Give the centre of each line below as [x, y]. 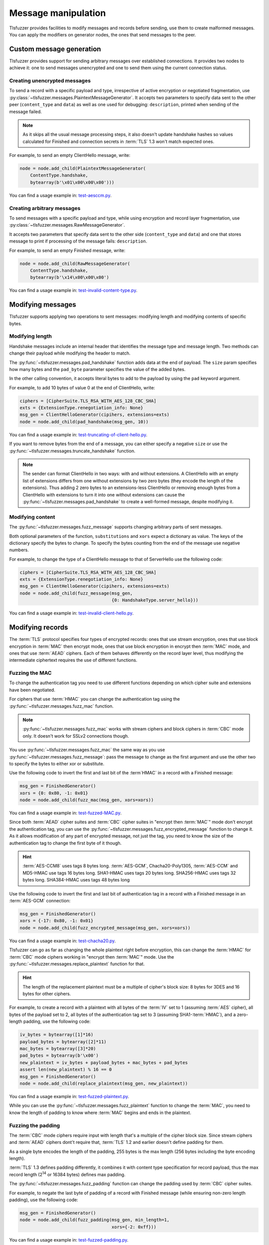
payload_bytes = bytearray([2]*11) [63, 1042]
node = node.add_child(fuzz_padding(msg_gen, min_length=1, [95, 1220]
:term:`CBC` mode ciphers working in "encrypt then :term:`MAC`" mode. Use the [92, 957]
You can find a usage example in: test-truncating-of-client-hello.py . [78, 435]
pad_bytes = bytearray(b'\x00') [59, 1056]
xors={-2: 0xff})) [134, 1227]
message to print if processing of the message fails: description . [78, 241]
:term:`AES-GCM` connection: [40, 900]
